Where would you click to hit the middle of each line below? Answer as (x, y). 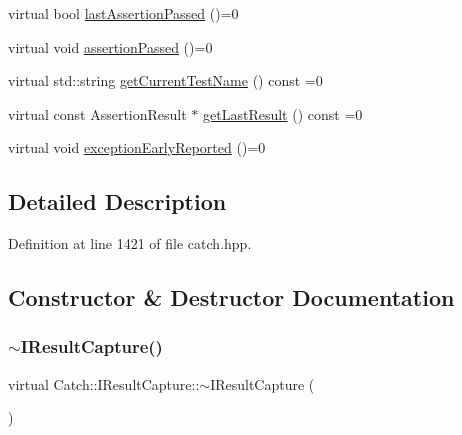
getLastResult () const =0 (283, 113)
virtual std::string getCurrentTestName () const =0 (165, 80)
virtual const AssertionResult (97, 113)
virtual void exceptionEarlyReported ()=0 (137, 147)
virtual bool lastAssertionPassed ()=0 (123, 13)
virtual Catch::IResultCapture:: (104, 383)
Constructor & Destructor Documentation (231, 297)
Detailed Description (117, 201)
